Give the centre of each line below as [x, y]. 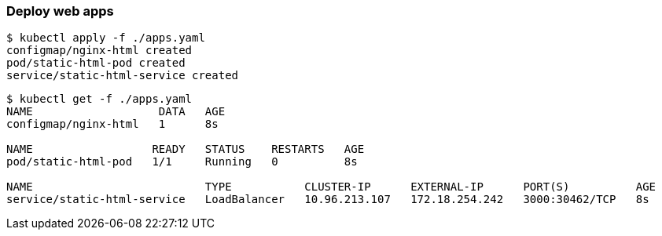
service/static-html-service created [123, 76]
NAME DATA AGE [116, 112]
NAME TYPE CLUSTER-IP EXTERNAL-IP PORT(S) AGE [331, 187]
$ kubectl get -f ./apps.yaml [99, 99]
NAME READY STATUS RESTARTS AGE [186, 149]
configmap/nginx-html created [99, 51]
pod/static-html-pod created [96, 63]
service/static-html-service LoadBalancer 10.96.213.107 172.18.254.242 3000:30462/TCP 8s [328, 200]
